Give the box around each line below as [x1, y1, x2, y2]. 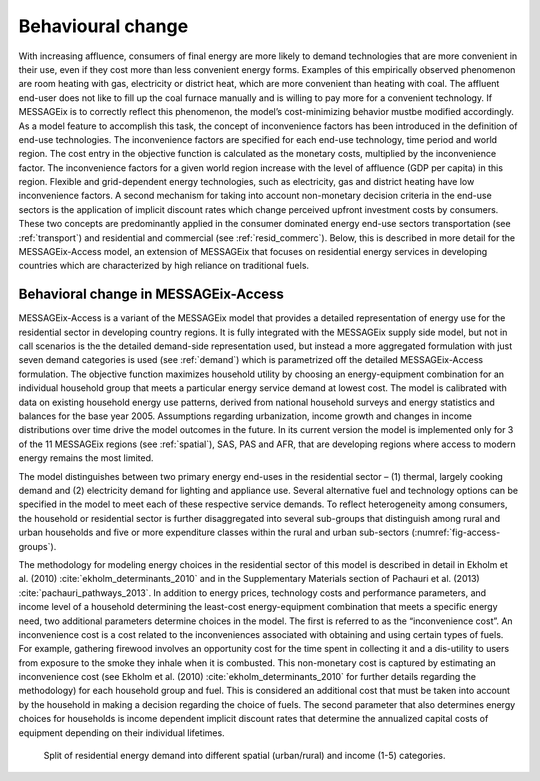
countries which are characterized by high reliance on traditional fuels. [18, 260, 310, 272]
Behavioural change [18, 15, 189, 37]
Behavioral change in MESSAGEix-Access [18, 286, 285, 303]
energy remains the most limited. [18, 452, 154, 464]
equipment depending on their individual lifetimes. [18, 726, 225, 739]
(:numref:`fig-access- [411, 526, 501, 539]
